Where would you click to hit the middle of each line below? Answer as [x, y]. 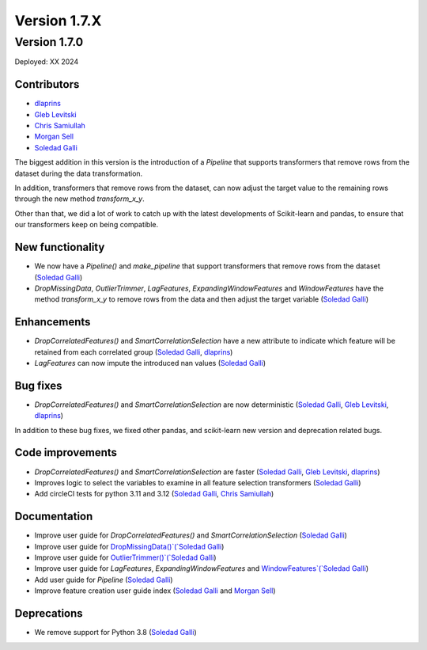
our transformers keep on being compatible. [87, 225]
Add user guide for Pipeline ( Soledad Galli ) [104, 580]
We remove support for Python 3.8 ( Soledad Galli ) [115, 633]
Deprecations [49, 614]
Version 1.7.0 [49, 42]
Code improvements [66, 452]
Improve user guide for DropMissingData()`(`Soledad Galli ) [129, 546]
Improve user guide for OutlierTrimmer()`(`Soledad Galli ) [125, 557]
